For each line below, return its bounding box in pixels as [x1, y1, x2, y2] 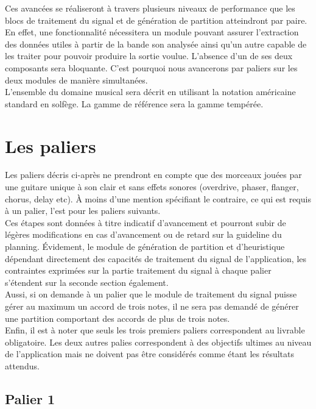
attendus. [5, 359, 40, 372]
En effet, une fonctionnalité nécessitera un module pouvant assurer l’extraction [5, 26, 299, 38]
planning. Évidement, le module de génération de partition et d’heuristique [5, 240, 285, 253]
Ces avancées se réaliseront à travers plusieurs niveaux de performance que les [5, 2, 295, 14]
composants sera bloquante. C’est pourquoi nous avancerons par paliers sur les [5, 61, 298, 74]
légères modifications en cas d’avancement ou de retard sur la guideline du [5, 228, 282, 241]
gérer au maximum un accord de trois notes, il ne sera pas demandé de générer [5, 300, 299, 312]
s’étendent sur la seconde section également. [5, 276, 169, 288]
